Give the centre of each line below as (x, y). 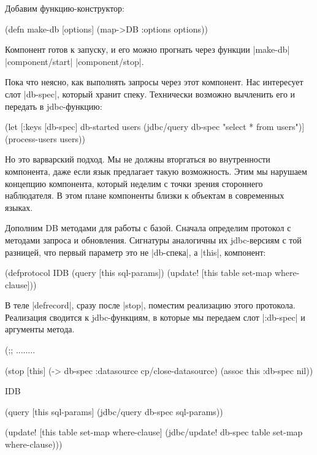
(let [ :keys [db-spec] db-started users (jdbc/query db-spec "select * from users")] (155, 127)
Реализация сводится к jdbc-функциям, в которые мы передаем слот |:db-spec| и (155, 317)
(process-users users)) (45, 138)
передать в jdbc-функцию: (54, 106)
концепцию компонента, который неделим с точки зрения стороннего (134, 183)
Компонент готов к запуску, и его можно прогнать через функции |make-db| (147, 49)
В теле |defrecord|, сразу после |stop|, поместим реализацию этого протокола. (150, 305)
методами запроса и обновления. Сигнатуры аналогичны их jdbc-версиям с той (153, 239)
